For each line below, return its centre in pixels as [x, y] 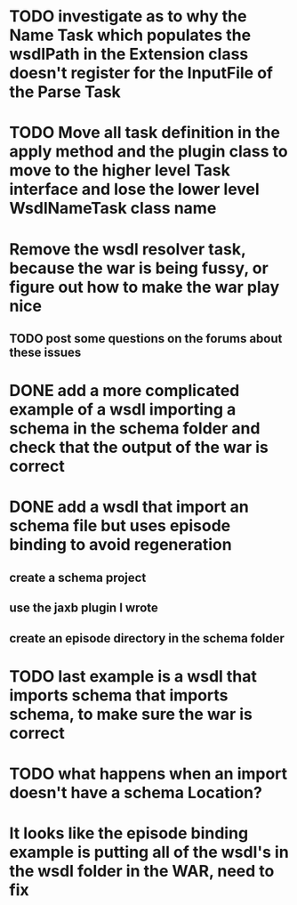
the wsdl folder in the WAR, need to [142, 872]
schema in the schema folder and [135, 428]
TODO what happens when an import [148, 774]
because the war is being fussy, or [139, 268]
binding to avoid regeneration [121, 545]
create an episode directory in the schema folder [147, 638]
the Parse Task [65, 92]
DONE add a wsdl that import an [129, 507]
